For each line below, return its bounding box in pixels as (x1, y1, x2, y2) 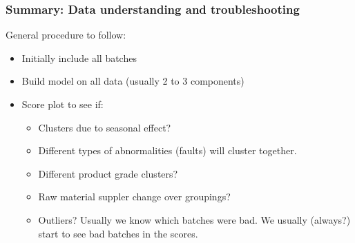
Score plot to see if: (21, 97, 104, 111)
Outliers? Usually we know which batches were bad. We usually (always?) (38, 212, 351, 226)
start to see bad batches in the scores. (38, 226, 198, 240)
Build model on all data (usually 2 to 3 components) (21, 74, 244, 88)
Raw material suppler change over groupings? (38, 189, 231, 204)
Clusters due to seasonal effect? (38, 120, 171, 134)
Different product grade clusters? (38, 166, 178, 180)
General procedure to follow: (6, 28, 126, 42)
